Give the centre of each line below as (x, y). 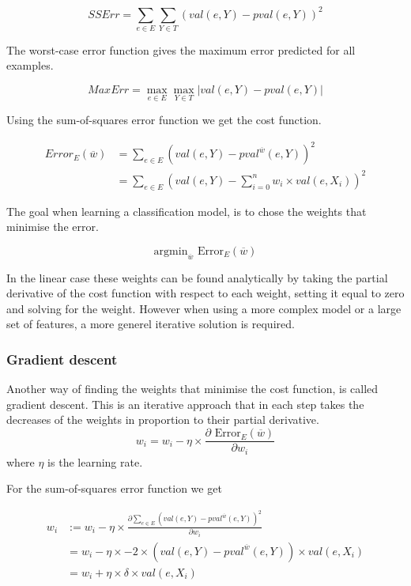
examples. (30, 65)
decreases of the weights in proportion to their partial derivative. (163, 420)
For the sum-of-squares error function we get (114, 488)
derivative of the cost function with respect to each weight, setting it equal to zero (205, 293)
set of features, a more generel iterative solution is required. (151, 324)
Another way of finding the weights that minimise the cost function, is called (192, 389)
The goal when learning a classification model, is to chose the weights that (187, 211)
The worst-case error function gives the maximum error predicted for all (181, 49)
